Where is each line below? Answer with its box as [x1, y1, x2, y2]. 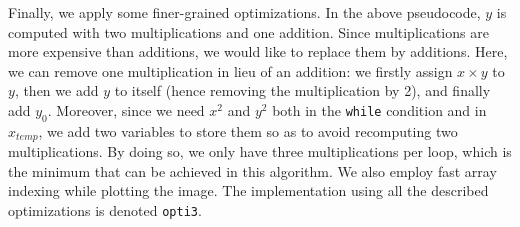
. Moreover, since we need [47, 99, 205, 120]
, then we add [14, 80, 99, 101]
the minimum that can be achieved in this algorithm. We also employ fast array [8, 160, 497, 181]
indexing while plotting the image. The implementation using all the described [8, 180, 489, 201]
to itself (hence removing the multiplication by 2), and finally [114, 80, 491, 101]
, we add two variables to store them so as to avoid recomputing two [38, 120, 458, 141]
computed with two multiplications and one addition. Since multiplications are [8, 21, 489, 42]
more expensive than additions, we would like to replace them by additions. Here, [8, 41, 508, 62]
